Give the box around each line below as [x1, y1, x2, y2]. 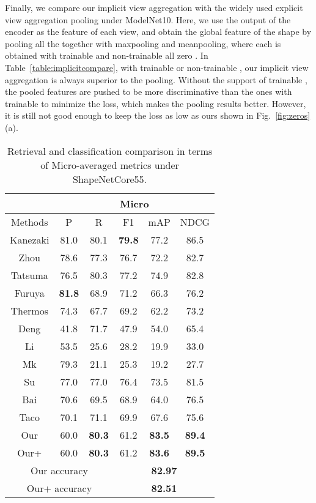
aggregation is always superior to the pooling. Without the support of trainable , [5, 73, 307, 86]
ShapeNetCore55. [73, 171, 147, 186]
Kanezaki [10, 232, 50, 247]
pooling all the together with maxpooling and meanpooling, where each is [5, 37, 281, 50]
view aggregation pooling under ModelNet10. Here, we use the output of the [5, 13, 291, 26]
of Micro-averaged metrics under [40, 157, 179, 172]
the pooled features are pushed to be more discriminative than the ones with [5, 85, 292, 98]
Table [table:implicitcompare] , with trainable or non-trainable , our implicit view [5, 61, 309, 73]
